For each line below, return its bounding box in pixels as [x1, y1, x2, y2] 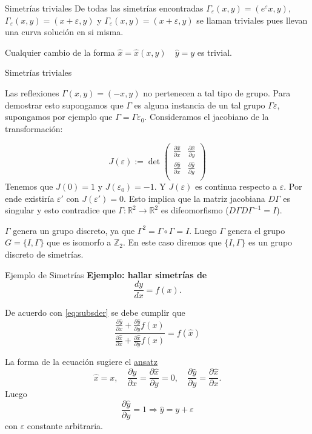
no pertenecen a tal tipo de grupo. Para [143, 86, 291, 99]
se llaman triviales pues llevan [196, 13, 308, 26]
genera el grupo [227, 224, 285, 236]
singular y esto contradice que [5, 204, 116, 216]
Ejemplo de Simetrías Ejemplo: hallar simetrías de [5, 268, 207, 281]
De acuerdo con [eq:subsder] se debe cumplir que [5, 306, 185, 319]
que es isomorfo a [47, 236, 111, 249]
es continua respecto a [194, 180, 277, 193]
